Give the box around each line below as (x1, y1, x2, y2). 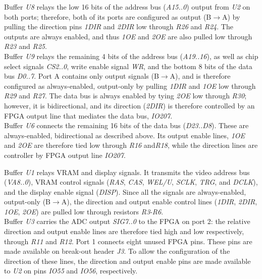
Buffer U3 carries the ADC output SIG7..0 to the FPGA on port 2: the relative (4, 216, 250, 227)
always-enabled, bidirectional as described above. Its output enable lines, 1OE (4, 130, 245, 140)
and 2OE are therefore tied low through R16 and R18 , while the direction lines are (4, 140, 258, 150)
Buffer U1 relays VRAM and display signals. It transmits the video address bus (4, 166, 250, 177)
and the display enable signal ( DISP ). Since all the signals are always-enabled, (4, 186, 246, 197)
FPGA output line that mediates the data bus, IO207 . (4, 110, 173, 121)
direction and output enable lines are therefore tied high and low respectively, (4, 226, 244, 237)
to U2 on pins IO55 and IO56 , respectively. (4, 265, 138, 276)
